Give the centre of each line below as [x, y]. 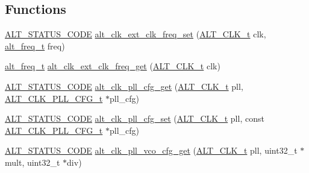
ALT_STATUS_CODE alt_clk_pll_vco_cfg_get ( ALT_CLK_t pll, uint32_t [151, 150]
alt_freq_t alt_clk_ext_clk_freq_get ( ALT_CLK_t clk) [113, 66]
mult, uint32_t [33, 162]
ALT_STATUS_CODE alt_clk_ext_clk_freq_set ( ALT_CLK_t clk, [136, 34]
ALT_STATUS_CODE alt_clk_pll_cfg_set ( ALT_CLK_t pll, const [135, 118]
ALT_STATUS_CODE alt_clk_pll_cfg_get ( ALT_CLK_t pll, [124, 86]
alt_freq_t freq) [35, 46]
